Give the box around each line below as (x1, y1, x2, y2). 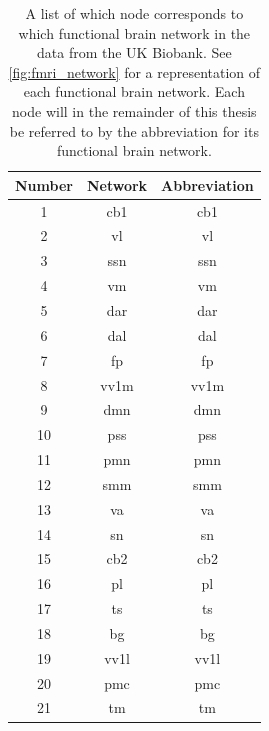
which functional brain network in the (18, 22, 251, 43)
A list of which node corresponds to (25, 3, 244, 23)
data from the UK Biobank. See (37, 42, 232, 63)
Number (15, 174, 73, 195)
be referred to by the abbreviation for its (9, 120, 259, 141)
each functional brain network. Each (23, 81, 245, 102)
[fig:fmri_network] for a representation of (8, 61, 261, 82)
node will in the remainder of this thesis (12, 100, 257, 121)
